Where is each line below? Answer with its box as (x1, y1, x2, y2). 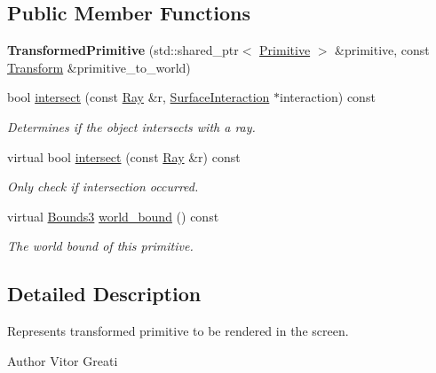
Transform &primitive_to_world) (7, 58, 191, 76)
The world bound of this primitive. (7, 237, 194, 255)
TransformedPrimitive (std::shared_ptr (7, 41, 239, 59)
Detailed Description (7, 280, 202, 307)
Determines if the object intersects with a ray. (7, 117, 256, 136)
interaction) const (280, 88, 376, 106)
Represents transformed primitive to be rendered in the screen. (7, 322, 349, 340)
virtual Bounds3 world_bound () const (7, 206, 219, 225)
